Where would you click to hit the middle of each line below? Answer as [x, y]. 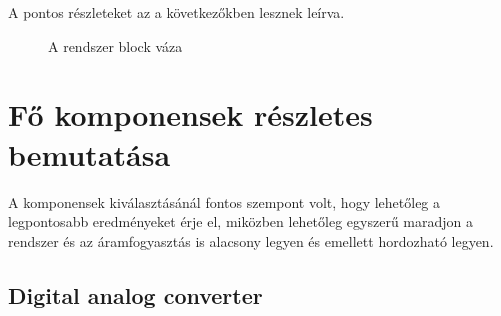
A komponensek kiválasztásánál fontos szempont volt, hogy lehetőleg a [224, 201]
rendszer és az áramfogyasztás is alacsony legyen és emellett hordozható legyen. [251, 240]
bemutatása [89, 153]
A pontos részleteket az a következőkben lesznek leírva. [176, 12]
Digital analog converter [135, 294]
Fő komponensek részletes [190, 114]
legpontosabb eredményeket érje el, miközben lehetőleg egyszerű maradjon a [240, 221]
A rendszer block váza [115, 45]
